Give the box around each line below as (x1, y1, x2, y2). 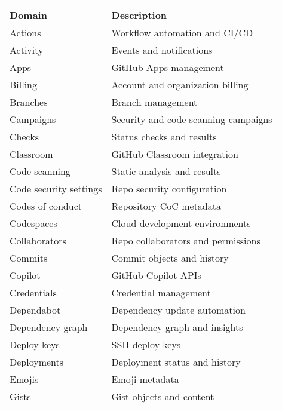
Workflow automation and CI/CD (111, 26, 253, 39)
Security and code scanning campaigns (111, 112, 272, 126)
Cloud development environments (111, 216, 251, 230)
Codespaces (10, 216, 57, 230)
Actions (10, 26, 41, 39)
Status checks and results (111, 130, 217, 143)
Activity (10, 43, 44, 57)
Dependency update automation (111, 303, 246, 317)
